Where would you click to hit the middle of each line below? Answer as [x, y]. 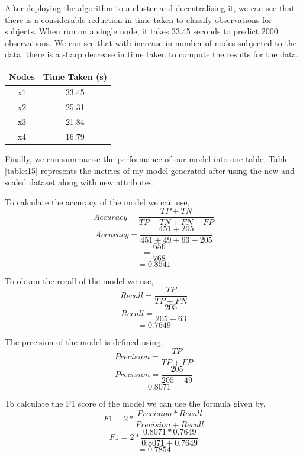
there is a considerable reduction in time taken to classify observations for [138, 19]
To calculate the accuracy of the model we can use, [97, 202]
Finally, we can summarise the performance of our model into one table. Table [147, 158]
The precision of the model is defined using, [84, 342]
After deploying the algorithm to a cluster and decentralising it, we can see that [150, 8]
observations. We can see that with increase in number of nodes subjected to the [151, 42]
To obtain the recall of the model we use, [79, 280]
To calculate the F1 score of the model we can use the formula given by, [135, 403]
